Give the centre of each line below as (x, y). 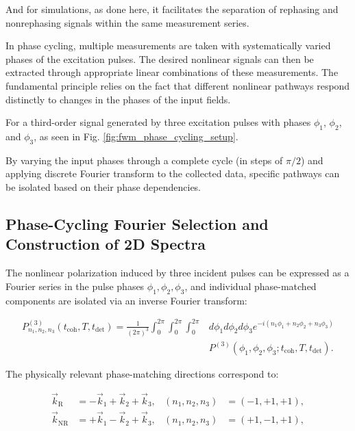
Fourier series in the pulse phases (75, 286)
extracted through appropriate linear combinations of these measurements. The (172, 72)
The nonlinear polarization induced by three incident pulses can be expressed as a (177, 273)
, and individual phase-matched (250, 286)
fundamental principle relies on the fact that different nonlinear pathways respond (178, 85)
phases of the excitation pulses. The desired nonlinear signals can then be (160, 58)
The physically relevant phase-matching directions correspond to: (142, 373)
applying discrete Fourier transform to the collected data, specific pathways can (173, 173)
